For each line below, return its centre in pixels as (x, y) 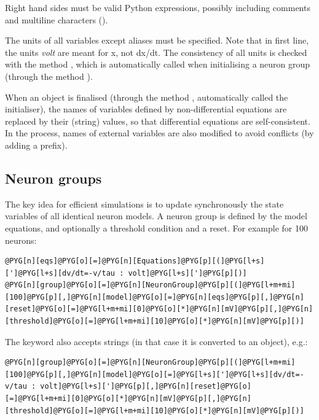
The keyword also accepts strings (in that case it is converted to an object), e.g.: (156, 341)
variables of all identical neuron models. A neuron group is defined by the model (156, 216)
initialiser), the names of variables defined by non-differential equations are (146, 109)
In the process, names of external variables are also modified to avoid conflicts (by (159, 133)
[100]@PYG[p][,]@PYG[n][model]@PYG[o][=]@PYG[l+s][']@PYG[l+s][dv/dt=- (155, 374)
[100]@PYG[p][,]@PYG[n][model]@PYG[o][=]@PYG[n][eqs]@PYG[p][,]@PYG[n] (155, 297)
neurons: (21, 240)
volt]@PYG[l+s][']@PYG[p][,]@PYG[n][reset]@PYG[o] (146, 387)
